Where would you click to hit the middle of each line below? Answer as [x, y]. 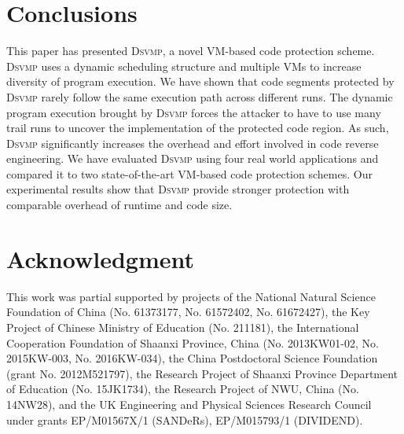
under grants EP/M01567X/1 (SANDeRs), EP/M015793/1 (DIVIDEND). [185, 419]
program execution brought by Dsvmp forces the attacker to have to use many [194, 112]
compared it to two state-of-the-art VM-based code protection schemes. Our [189, 173]
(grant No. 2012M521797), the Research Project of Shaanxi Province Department [202, 373]
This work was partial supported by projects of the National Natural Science [191, 296]
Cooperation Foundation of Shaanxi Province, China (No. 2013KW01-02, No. [193, 342]
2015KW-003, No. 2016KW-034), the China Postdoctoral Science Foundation [192, 358]
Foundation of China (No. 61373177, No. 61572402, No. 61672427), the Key [188, 312]
